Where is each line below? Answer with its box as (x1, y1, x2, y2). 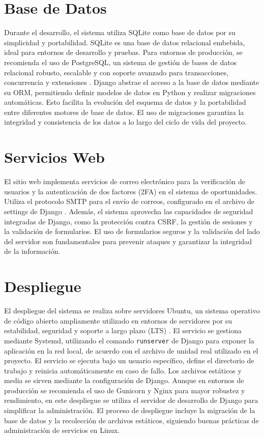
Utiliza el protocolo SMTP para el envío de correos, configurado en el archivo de (4, 196, 255, 207)
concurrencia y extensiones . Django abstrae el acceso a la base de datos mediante (4, 77, 259, 88)
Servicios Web (4, 147, 105, 167)
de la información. (4, 246, 61, 256)
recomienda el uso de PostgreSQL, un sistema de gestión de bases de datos (4, 56, 237, 67)
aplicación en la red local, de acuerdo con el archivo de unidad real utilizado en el (4, 345, 258, 356)
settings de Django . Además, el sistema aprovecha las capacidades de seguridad (4, 206, 253, 216)
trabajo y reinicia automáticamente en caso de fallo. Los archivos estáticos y (4, 365, 242, 375)
